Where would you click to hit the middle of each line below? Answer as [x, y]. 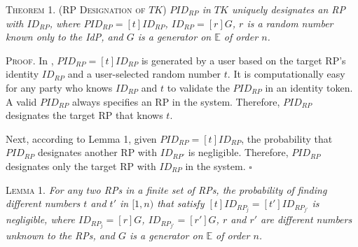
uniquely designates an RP [289, 9]
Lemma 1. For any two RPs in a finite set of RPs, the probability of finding [166, 189]
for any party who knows [59, 87]
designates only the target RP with [81, 165]
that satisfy [181, 203]
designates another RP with [97, 152]
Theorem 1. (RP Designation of [76, 9]
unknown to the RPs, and [61, 235]
